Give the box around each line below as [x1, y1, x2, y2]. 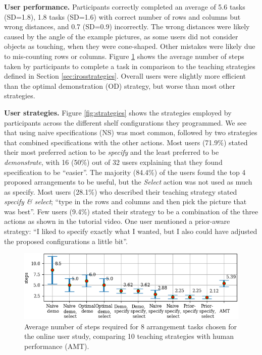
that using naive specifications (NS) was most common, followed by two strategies [4, 127, 257, 138]
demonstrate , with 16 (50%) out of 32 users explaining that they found [4, 156, 223, 167]
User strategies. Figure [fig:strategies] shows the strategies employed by [4, 107, 232, 117]
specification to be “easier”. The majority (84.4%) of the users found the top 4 [4, 166, 246, 177]
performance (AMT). [24, 340, 89, 351]
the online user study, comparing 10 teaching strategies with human [24, 331, 234, 341]
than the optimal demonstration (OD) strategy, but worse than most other [4, 80, 236, 91]
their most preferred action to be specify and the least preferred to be [4, 147, 219, 157]
